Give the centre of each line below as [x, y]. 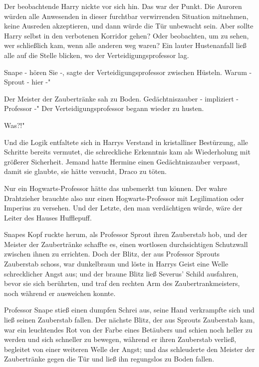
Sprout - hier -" [27, 82]
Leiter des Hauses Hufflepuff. [48, 217]
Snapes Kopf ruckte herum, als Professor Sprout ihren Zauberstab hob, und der [126, 234]
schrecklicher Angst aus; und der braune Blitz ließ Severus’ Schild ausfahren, [121, 273]
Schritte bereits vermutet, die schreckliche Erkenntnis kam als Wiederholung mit [127, 152]
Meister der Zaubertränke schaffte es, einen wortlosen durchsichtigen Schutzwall [126, 244]
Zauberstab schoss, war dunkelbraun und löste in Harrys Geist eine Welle [116, 264]
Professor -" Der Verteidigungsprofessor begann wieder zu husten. [104, 108]
